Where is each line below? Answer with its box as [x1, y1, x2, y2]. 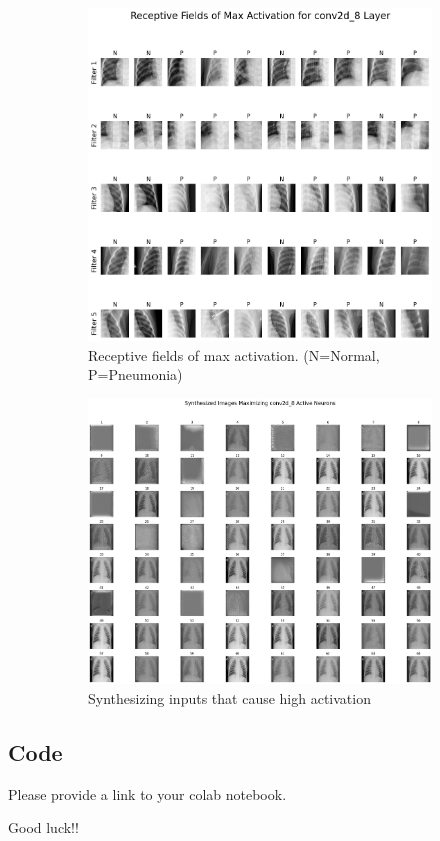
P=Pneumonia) [88, 364, 183, 385]
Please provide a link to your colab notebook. [8, 783, 287, 804]
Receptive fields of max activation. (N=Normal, [88, 344, 380, 365]
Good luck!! [8, 817, 79, 838]
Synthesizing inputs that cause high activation [88, 687, 371, 708]
